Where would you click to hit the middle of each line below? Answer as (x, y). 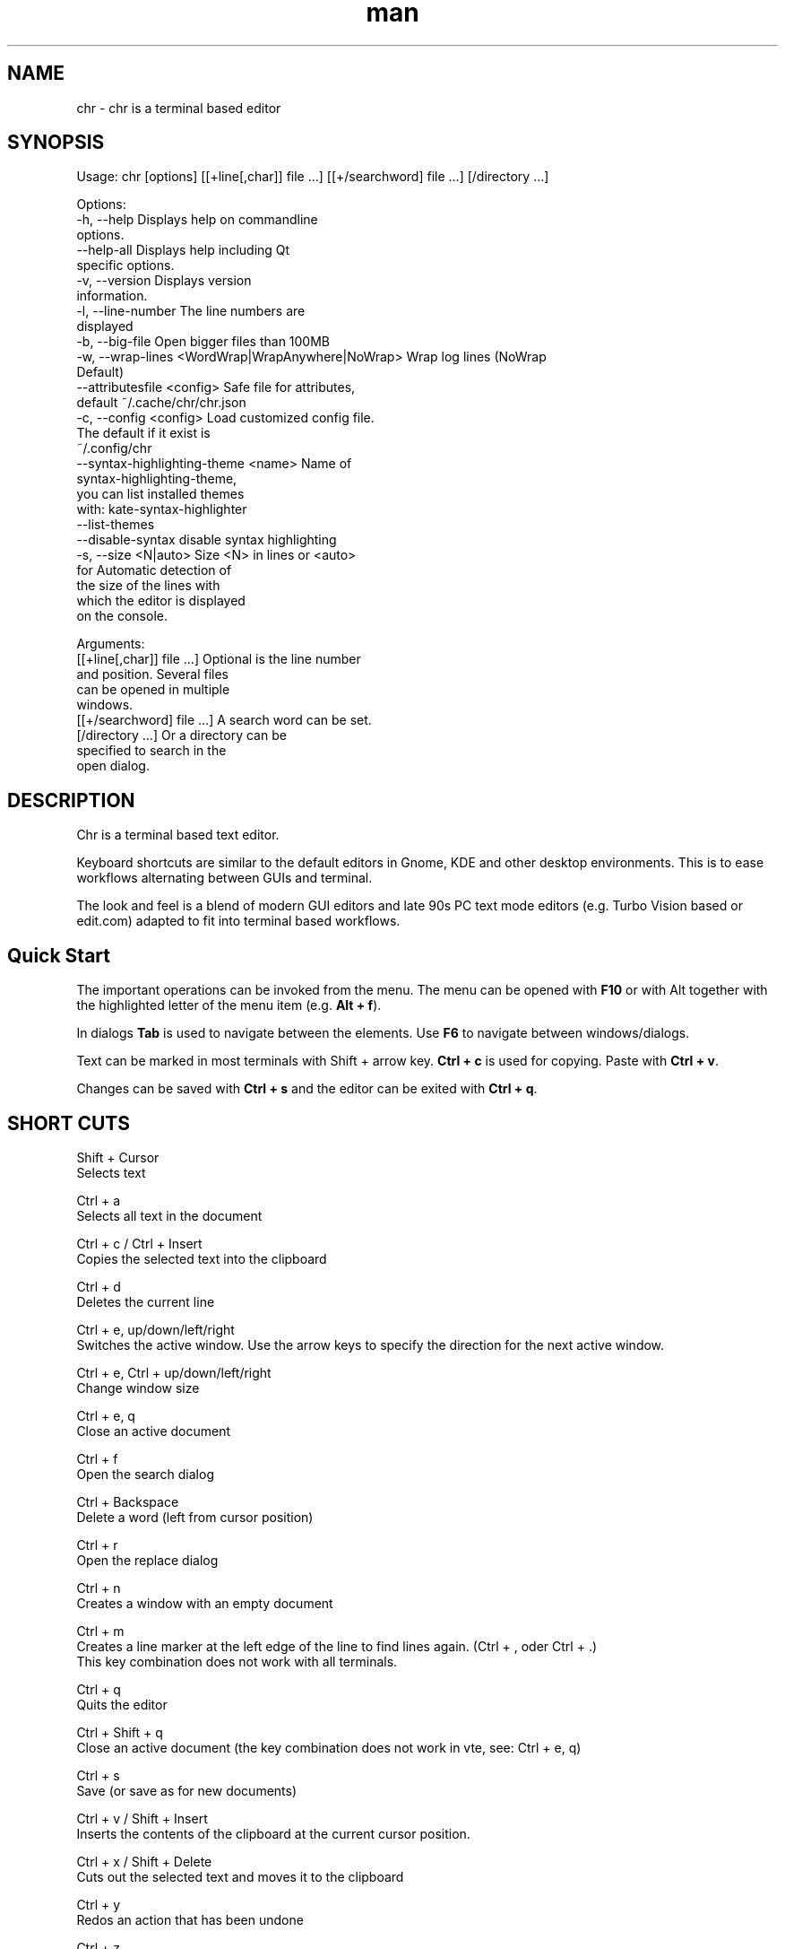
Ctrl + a (99, 1200)
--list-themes (116, 525)
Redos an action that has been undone (190, 1919)
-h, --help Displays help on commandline (197, 220)
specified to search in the (151, 751)
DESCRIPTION (71, 800)
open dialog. (113, 766)
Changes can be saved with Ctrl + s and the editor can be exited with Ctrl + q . (307, 1089)
